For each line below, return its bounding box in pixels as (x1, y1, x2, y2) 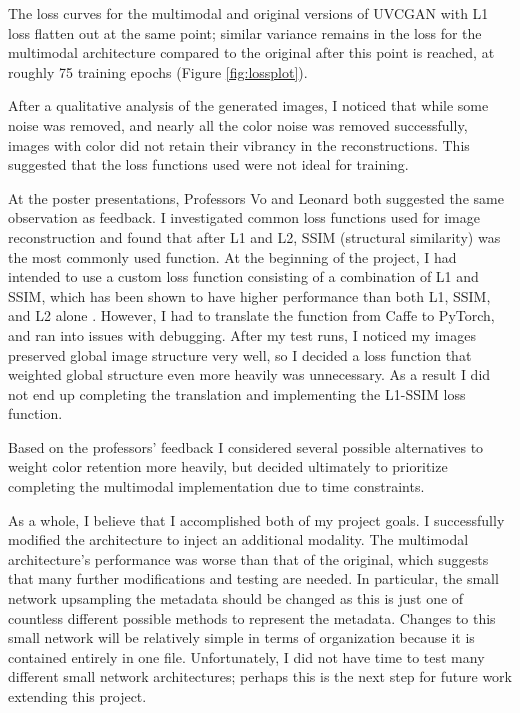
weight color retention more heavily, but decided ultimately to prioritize (8, 456, 448, 477)
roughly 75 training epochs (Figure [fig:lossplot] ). (8, 61, 308, 82)
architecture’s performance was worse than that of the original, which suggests (8, 548, 489, 569)
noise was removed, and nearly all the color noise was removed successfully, (8, 114, 468, 135)
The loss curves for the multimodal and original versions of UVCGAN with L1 (8, 3, 489, 23)
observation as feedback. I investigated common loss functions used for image (8, 207, 480, 228)
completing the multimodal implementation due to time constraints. (8, 476, 425, 497)
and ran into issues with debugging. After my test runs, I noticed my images (8, 324, 477, 345)
